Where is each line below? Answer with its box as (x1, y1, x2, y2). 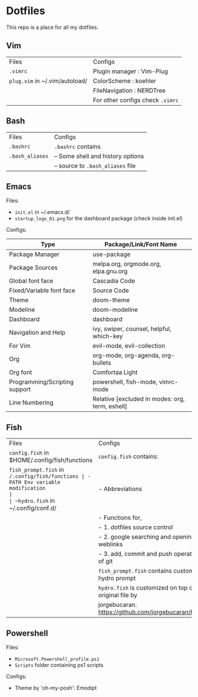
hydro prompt (98, 574, 136, 583)
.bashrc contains (54, 142, 101, 150)
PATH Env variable (9, 479, 61, 486)
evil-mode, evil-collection (92, 342, 166, 350)
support (9, 385, 31, 394)
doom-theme (92, 296, 130, 305)
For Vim (9, 342, 31, 350)
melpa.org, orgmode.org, (92, 260, 161, 268)
